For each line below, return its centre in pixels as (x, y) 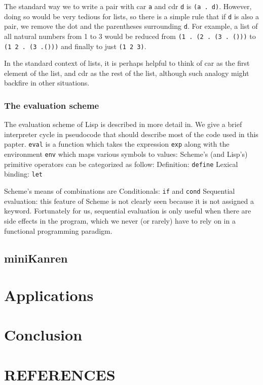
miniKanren (36, 258)
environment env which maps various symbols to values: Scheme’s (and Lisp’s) (126, 154)
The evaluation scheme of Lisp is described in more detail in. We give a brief (123, 124)
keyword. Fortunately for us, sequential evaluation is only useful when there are (128, 211)
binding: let (23, 174)
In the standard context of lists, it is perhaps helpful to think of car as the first (127, 63)
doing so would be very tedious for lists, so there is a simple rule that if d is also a (132, 16)
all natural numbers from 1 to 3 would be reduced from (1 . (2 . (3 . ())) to (130, 36)
